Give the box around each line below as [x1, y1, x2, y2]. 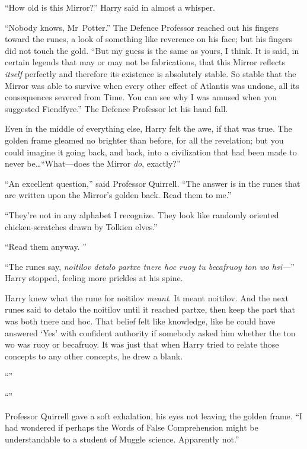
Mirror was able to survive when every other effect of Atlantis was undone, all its [5, 79, 299, 91]
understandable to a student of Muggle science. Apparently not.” [5, 432, 239, 445]
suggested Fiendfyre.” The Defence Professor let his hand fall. [5, 102, 228, 114]
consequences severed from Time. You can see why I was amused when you [5, 91, 277, 103]
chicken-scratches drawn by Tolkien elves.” [5, 220, 158, 233]
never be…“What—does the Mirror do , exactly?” [5, 157, 181, 170]
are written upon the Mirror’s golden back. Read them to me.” [5, 189, 232, 201]
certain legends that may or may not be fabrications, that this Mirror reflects [5, 56, 286, 68]
